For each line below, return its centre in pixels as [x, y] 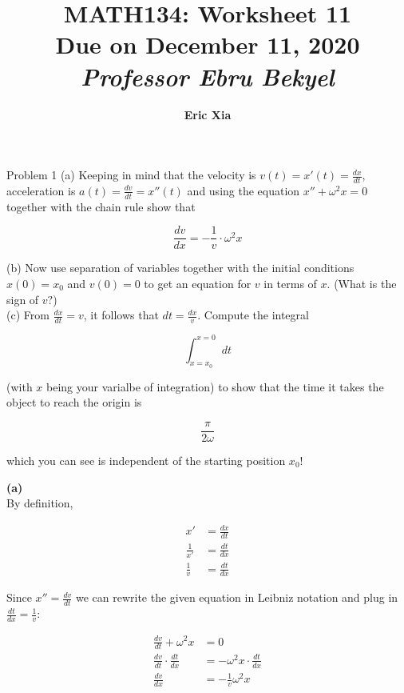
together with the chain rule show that [101, 206]
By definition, [40, 503]
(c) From [28, 315]
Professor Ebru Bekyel [208, 76]
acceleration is [41, 190]
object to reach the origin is [74, 402]
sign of [23, 299]
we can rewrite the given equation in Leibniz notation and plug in [237, 597]
